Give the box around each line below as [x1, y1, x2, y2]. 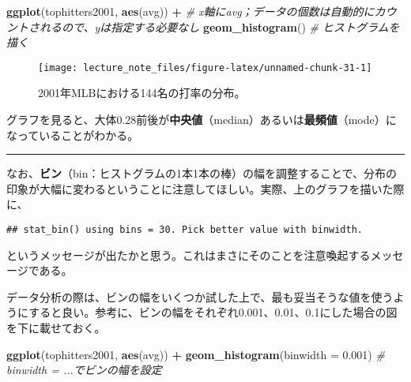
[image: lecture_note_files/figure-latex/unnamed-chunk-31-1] [38, 62, 372, 73]
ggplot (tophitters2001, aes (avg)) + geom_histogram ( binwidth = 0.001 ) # [6, 346, 385, 362]
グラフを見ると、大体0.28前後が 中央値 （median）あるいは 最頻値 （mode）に [6, 111, 397, 128]
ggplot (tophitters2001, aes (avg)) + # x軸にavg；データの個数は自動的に [6, 3, 375, 19]
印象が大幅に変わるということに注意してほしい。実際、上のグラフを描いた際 [6, 180, 405, 197]
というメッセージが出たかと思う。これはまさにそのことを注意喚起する [6, 246, 371, 263]
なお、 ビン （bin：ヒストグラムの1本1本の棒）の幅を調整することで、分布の [6, 165, 398, 182]
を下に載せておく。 [6, 320, 106, 336]
